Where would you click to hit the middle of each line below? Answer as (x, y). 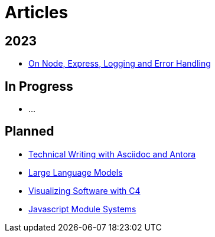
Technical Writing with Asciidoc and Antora (112, 154)
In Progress (39, 86)
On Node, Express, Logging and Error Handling (120, 64)
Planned (30, 131)
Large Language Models (76, 172)
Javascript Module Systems (82, 209)
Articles (37, 12)
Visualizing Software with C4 (84, 190)
